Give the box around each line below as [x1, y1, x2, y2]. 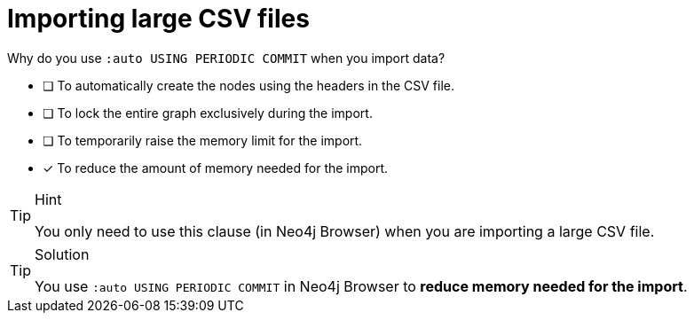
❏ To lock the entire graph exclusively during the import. [43, 105, 373, 121]
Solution [35, 245, 90, 263]
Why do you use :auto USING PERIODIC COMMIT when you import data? [7, 50, 446, 66]
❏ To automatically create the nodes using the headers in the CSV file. [43, 77, 455, 93]
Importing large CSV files [7, 4, 310, 34]
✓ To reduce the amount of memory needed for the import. [43, 160, 389, 176]
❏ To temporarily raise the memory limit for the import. [43, 132, 363, 148]
